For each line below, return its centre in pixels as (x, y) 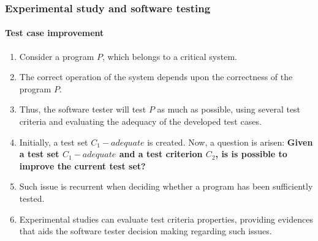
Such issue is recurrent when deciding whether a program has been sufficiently (166, 186)
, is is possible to (251, 154)
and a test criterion (161, 154)
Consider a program (57, 56)
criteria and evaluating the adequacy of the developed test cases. (140, 121)
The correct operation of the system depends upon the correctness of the (156, 77)
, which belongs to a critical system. (170, 56)
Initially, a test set (54, 142)
